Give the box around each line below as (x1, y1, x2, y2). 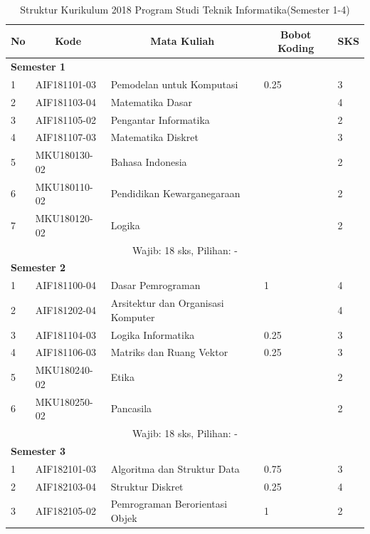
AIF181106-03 (35, 345, 97, 360)
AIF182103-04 (35, 478, 97, 493)
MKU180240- (35, 362, 93, 377)
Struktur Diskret (110, 478, 184, 493)
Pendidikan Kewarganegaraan (110, 186, 240, 201)
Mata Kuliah (150, 33, 215, 48)
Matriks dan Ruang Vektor (110, 345, 228, 360)
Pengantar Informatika (110, 112, 210, 127)
